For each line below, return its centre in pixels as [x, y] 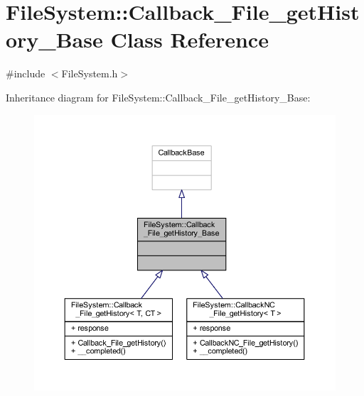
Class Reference [189, 39]
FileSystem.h [90, 73]
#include [26, 73]
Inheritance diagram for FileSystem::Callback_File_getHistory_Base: [158, 97]
